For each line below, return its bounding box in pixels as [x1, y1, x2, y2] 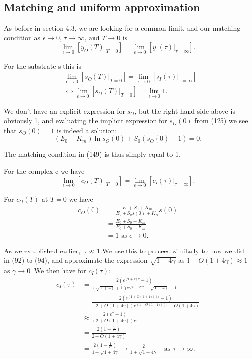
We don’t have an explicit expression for [4, 106, 126, 116]
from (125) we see [194, 115, 248, 126]
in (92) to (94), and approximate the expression [4, 255, 148, 265]
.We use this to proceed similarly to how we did [100, 245, 244, 255]
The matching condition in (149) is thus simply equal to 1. [4, 149, 181, 159]
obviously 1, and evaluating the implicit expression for [4, 115, 167, 126]
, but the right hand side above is [134, 106, 235, 116]
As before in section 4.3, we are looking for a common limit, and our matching [4, 23, 241, 33]
